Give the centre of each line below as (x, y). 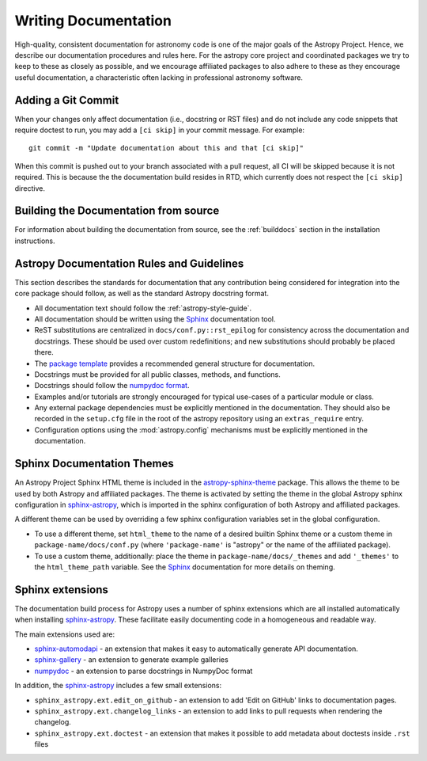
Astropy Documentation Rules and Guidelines (129, 263)
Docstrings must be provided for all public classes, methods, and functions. (157, 374)
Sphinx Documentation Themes (94, 464)
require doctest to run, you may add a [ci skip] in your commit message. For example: (159, 130)
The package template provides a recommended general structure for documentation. (175, 363)
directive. (30, 188)
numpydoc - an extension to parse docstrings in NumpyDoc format (144, 671)
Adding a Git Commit (67, 100)
